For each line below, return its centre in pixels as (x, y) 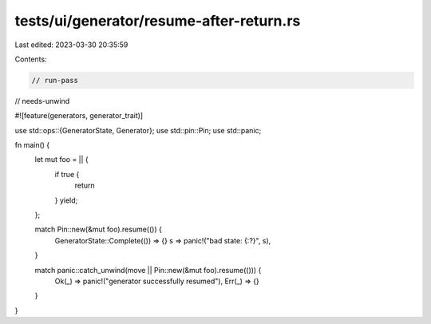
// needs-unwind (42, 101)
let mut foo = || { (62, 160)
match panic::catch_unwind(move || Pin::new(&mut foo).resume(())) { (148, 270)
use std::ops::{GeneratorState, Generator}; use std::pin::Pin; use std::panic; (138, 130)
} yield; (66, 200)
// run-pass (55, 80)
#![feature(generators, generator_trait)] (79, 116)
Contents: (31, 59)
